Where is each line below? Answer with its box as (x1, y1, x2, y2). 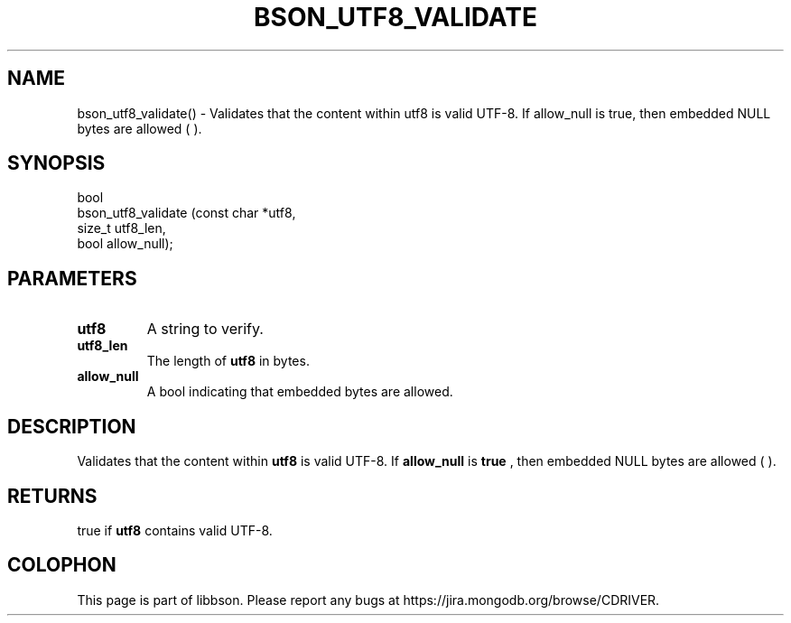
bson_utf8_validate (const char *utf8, (77, 205, 296, 221)
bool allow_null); (77, 236, 173, 252)
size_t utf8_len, (77, 220, 166, 237)
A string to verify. (146, 320, 264, 339)
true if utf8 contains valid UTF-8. (77, 522, 273, 538)
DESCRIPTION (7, 414, 136, 438)
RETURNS (7, 484, 98, 507)
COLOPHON (7, 553, 116, 577)
